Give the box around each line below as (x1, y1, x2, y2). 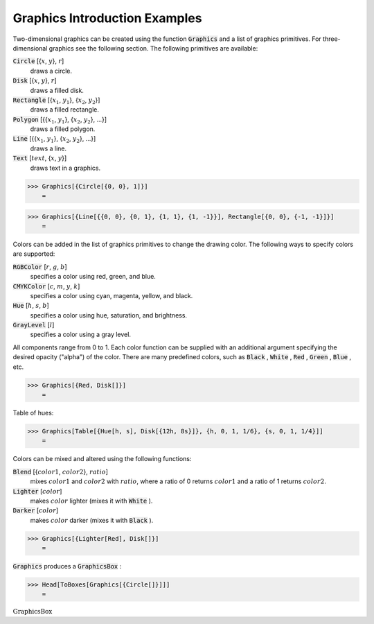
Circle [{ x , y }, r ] (12, 57, 64, 65)
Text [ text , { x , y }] (12, 154, 67, 162)
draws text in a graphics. (30, 164, 100, 172)
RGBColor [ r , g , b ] (12, 262, 67, 270)
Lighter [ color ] (12, 487, 62, 495)
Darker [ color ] (12, 506, 59, 514)
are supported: (12, 250, 55, 258)
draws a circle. (30, 67, 73, 75)
